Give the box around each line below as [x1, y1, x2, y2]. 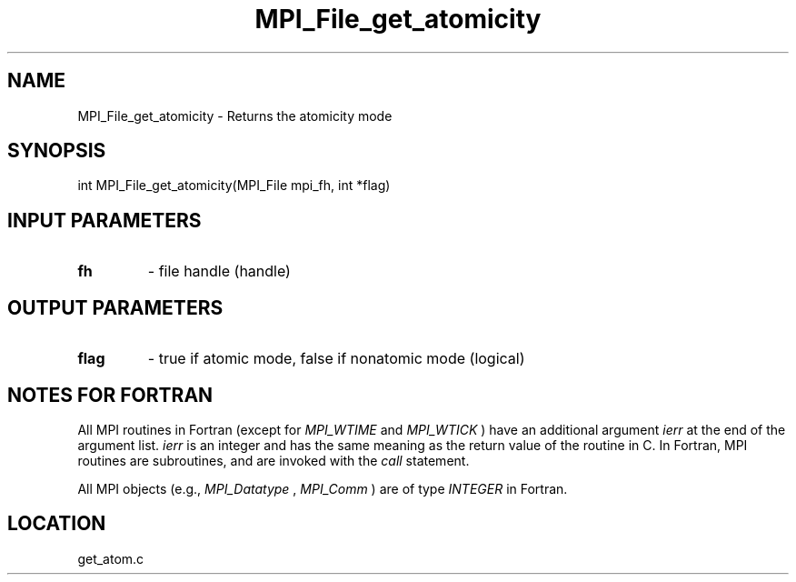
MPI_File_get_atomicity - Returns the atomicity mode [77, 107, 393, 124]
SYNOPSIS [7, 139, 106, 163]
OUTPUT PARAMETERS [7, 296, 224, 319]
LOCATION [7, 512, 106, 536]
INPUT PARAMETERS [7, 208, 202, 232]
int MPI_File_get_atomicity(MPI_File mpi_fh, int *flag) [77, 177, 391, 194]
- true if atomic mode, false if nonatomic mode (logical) [147, 349, 525, 368]
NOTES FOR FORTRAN [7, 383, 214, 406]
